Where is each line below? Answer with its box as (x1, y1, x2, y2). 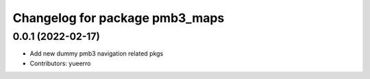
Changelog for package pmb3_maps (12, 10, 225, 25)
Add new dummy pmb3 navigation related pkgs (29, 49, 164, 58)
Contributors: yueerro (29, 59, 91, 67)
